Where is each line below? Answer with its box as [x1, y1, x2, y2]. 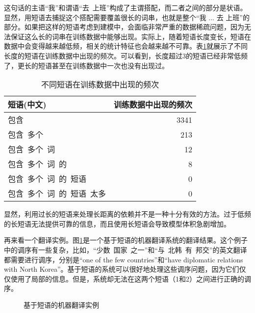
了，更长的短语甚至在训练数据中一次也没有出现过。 [4, 60, 169, 70]
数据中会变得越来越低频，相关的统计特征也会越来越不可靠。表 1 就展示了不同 [4, 41, 248, 51]
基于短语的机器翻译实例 [24, 299, 99, 310]
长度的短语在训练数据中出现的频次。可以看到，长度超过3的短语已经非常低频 [4, 50, 248, 60]
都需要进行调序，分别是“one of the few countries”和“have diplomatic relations [4, 254, 243, 264]
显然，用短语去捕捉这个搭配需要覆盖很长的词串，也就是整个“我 [4, 12, 206, 22]
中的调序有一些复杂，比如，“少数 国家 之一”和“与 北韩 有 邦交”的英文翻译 [4, 244, 247, 255]
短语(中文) [8, 99, 47, 111]
